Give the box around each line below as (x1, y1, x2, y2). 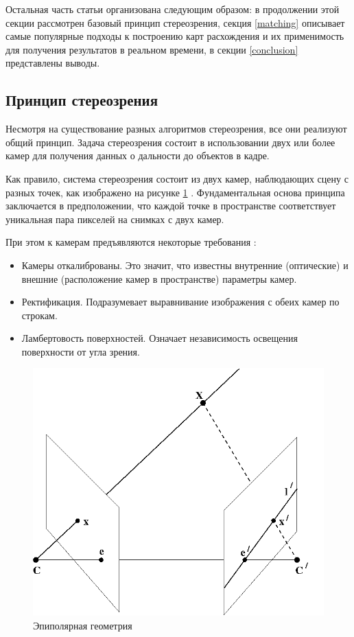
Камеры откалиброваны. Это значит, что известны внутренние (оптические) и (21, 257, 349, 272)
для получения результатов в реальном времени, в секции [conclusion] (5, 42, 298, 56)
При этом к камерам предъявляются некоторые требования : (5, 235, 257, 249)
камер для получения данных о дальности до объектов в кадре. (5, 148, 270, 163)
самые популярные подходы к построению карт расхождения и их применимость (5, 29, 344, 43)
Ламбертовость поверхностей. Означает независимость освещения (21, 331, 298, 345)
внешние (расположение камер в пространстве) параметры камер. (21, 271, 297, 286)
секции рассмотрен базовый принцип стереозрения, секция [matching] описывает (5, 15, 345, 30)
